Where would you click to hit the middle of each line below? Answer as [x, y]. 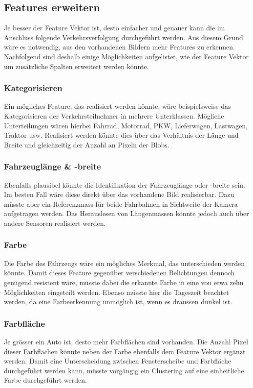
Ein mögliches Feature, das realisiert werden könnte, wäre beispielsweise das [117, 106]
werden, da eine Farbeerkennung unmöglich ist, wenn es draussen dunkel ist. [118, 302]
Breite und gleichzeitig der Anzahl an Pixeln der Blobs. [87, 144]
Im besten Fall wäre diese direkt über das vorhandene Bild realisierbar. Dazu [119, 194]
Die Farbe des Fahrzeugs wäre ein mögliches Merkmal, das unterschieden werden [125, 263]
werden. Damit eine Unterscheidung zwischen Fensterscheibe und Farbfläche [117, 361]
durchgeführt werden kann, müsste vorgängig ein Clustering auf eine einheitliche [124, 370]
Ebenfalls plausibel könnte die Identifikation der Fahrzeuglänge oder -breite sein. [125, 184]
